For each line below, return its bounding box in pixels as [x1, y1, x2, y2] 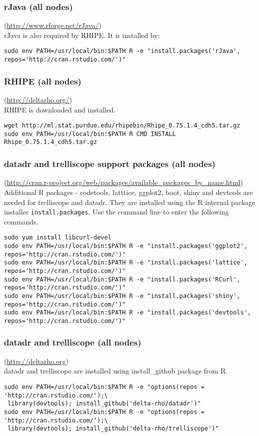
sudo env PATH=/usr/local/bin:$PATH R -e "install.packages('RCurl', [4, 275, 240, 283]
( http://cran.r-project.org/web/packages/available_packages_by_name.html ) [4, 177, 243, 187]
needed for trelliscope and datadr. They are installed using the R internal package [4, 196, 255, 207]
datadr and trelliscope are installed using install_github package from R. [4, 365, 228, 376]
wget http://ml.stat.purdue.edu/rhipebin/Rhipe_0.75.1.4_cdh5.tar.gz [4, 122, 240, 129]
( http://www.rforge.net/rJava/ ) [4, 20, 101, 30]
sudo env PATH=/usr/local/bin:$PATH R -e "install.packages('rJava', [4, 47, 240, 55]
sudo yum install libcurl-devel [4, 234, 111, 241]
